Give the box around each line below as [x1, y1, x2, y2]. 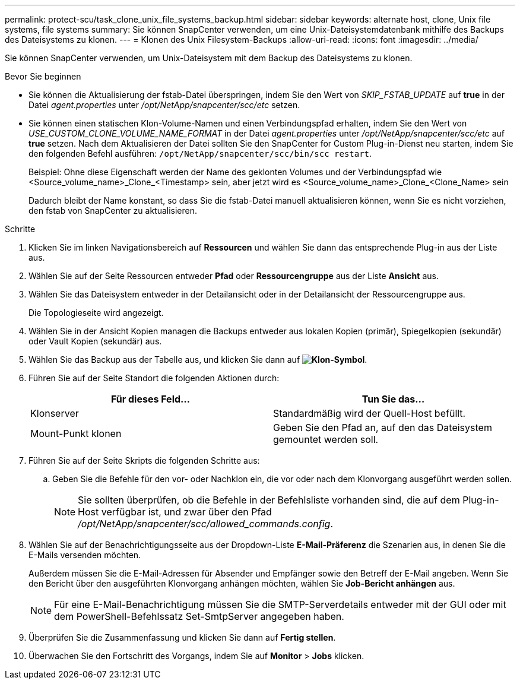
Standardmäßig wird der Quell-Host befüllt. [273, 407, 466, 419]
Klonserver [30, 407, 79, 419]
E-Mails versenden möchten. [28, 550, 141, 560]
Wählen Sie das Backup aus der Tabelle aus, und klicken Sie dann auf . [28, 354, 367, 365]
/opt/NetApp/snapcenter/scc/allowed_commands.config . [78, 518, 333, 530]
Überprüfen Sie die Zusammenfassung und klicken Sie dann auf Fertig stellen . [28, 632, 336, 642]
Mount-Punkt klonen [30, 427, 122, 439]
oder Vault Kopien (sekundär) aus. [28, 336, 162, 346]
